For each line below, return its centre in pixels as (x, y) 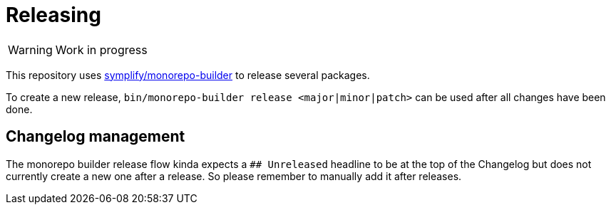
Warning (30, 49)
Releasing (53, 15)
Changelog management (96, 137)
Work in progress (101, 49)
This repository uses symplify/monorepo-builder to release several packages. (188, 75)
